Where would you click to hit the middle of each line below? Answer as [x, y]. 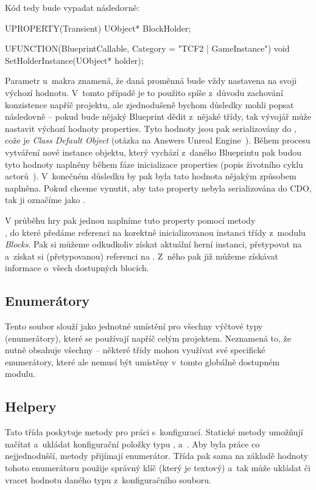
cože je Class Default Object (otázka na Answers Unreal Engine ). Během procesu [158, 140]
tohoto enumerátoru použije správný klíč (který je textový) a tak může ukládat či [158, 468]
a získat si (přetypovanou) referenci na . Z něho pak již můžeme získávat [142, 256]
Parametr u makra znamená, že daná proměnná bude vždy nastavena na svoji [151, 81]
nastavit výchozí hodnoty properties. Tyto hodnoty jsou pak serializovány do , [151, 128]
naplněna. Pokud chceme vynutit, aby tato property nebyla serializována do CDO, [158, 188]
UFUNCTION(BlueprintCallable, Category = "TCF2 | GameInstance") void [147, 48]
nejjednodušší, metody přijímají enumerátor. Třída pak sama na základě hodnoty [156, 456]
